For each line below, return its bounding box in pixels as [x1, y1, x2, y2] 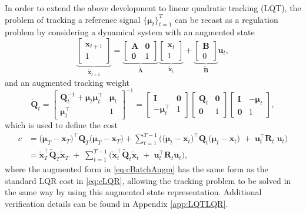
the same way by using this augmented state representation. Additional [5, 186, 262, 198]
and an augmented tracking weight [5, 76, 129, 88]
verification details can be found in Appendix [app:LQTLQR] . [5, 197, 228, 209]
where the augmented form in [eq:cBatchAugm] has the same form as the [5, 162, 268, 175]
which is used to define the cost [5, 118, 118, 131]
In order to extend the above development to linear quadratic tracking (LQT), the [5, 2, 301, 14]
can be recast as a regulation [175, 13, 278, 25]
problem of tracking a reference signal [5, 13, 141, 25]
